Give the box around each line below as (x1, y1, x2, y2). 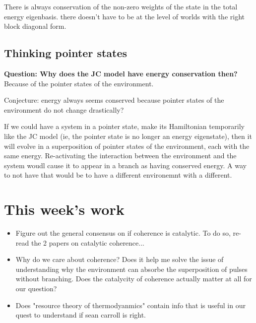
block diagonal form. (4, 21, 66, 31)
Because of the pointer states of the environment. (4, 78, 154, 88)
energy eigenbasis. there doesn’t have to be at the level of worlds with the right (4, 11, 245, 21)
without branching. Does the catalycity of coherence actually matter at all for (15, 273, 252, 284)
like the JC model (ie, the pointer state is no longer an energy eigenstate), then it (4, 130, 252, 141)
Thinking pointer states (4, 45, 128, 61)
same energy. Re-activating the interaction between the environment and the (4, 150, 237, 161)
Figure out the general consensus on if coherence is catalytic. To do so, (15, 228, 231, 238)
